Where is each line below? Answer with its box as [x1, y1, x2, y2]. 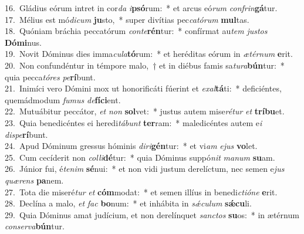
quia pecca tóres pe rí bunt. [5, 70, 96, 83]
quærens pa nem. [5, 174, 64, 186]
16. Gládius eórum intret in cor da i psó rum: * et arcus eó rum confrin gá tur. [5, 2, 278, 13]
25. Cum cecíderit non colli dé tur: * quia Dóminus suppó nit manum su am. [5, 151, 275, 163]
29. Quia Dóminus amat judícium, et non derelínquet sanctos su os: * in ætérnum [5, 208, 299, 221]
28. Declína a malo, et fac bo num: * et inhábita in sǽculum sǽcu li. [5, 197, 252, 209]
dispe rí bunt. [5, 128, 48, 140]
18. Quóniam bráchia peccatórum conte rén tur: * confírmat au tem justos [5, 25, 268, 37]
